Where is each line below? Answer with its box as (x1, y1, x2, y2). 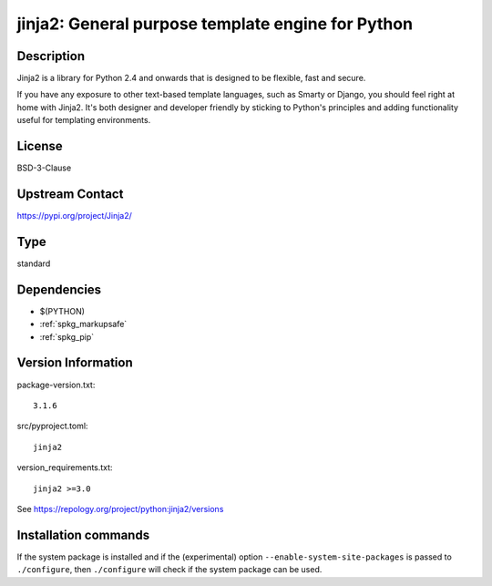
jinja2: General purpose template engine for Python (16, 14, 414, 34)
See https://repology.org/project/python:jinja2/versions (16, 503, 224, 514)
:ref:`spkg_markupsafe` (39, 319, 128, 330)
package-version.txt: (16, 379, 96, 390)
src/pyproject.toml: (16, 420, 88, 432)
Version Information (16, 355, 133, 371)
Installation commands (16, 527, 150, 542)
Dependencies (16, 282, 102, 297)
